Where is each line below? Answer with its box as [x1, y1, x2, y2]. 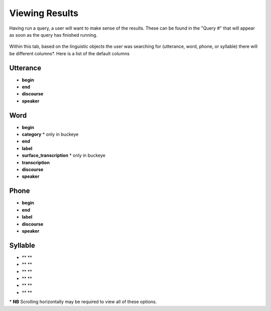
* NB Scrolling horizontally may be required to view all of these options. [9, 299, 157, 305]
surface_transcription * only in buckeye [22, 152, 105, 158]
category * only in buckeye [22, 131, 79, 138]
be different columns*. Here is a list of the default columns [9, 50, 130, 56]
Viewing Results [9, 8, 79, 19]
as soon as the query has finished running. [9, 32, 98, 38]
